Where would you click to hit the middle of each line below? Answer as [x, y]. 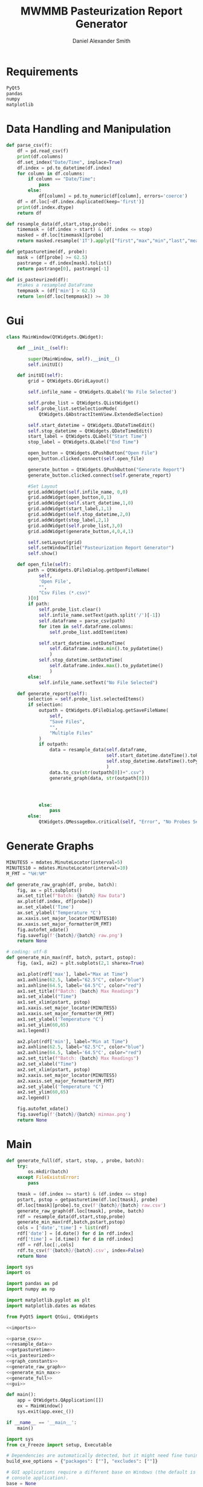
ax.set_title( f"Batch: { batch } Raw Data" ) [71, 896]
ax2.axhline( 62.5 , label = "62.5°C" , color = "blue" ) [81, 1047]
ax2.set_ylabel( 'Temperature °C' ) [60, 1087]
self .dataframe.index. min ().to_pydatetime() [106, 649]
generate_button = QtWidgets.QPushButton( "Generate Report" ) [107, 469]
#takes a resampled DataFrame [55, 285]
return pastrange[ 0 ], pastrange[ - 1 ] [63, 269]
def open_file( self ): [44, 565]
